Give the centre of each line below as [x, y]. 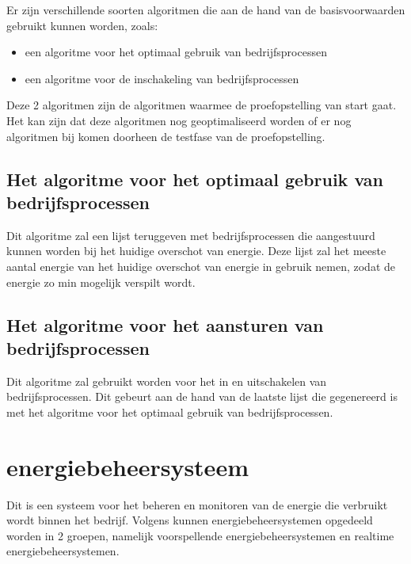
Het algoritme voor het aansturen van [165, 324]
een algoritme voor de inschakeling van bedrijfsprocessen [162, 78]
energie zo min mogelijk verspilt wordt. [101, 282]
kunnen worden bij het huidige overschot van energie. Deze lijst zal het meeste [196, 251]
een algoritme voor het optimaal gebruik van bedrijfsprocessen [176, 52]
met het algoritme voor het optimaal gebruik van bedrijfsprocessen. [170, 412]
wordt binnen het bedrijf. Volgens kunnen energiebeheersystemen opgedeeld [190, 520]
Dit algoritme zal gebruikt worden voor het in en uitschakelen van [167, 381]
